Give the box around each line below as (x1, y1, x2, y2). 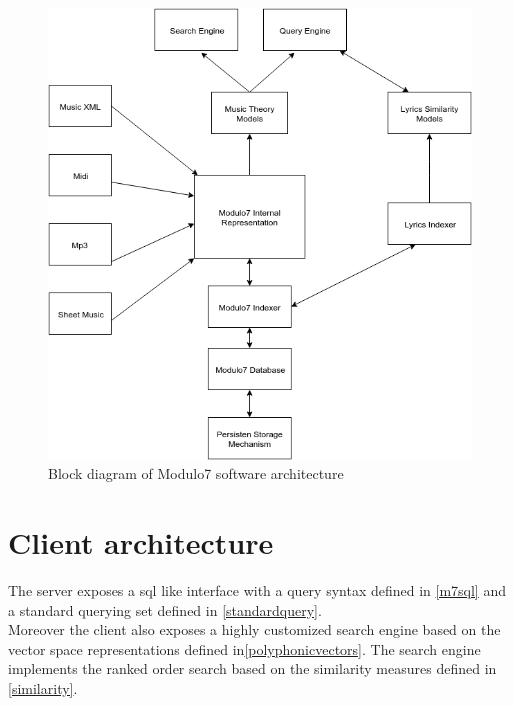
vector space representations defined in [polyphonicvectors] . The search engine (8, 638, 481, 659)
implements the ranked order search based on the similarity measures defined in (8, 658, 497, 679)
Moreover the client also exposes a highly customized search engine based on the (8, 619, 501, 640)
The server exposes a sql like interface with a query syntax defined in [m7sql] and (8, 579, 506, 600)
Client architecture (8, 522, 274, 563)
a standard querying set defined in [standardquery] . (8, 599, 322, 620)
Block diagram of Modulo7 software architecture (48, 463, 344, 484)
